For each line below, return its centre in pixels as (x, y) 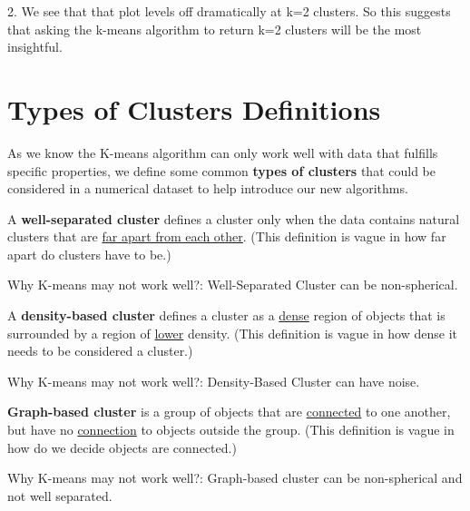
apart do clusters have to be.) (89, 254)
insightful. (35, 47)
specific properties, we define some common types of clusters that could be (221, 170)
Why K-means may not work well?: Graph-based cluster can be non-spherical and (235, 478)
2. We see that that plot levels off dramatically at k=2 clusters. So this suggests (229, 11)
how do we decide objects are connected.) (122, 447)
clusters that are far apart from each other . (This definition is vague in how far (227, 236)
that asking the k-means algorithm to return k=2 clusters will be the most (215, 29)
